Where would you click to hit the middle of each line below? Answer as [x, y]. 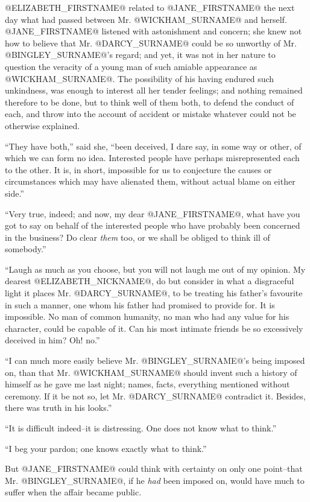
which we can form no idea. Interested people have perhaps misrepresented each [152, 158]
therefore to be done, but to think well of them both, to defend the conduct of [150, 102]
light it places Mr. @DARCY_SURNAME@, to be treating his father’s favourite [154, 293]
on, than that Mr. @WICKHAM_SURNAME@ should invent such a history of [151, 372]
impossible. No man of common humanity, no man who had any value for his [147, 316]
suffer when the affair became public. [73, 492]
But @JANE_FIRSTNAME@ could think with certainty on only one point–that [154, 469]
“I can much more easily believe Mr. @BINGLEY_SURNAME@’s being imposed [155, 361]
